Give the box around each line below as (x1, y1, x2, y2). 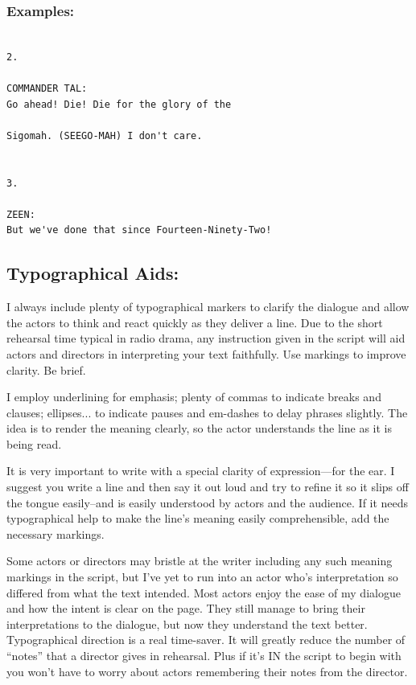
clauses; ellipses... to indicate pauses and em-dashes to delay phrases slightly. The (6, 404, 408, 420)
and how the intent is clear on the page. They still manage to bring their (6, 600, 365, 617)
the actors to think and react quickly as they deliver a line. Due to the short (6, 314, 383, 330)
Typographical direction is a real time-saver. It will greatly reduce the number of (6, 631, 406, 648)
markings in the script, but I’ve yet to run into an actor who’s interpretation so (6, 568, 398, 585)
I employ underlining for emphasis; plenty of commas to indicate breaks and (6, 388, 381, 405)
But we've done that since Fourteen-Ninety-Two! (6, 224, 272, 236)
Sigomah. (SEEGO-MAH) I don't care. (6, 129, 203, 142)
